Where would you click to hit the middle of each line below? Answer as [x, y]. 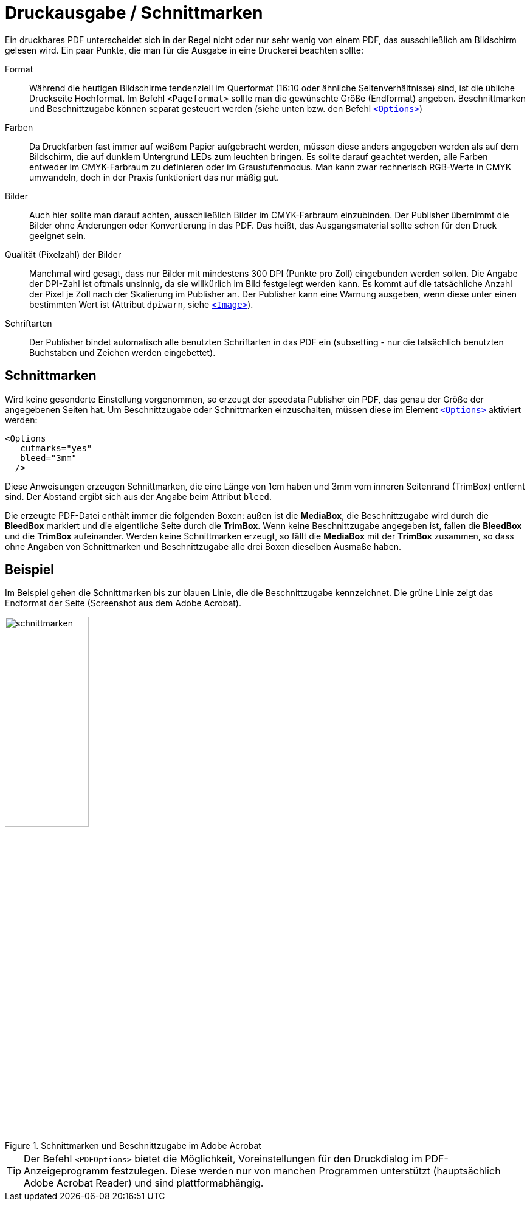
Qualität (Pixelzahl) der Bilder [63, 254]
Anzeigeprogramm [66, 1171]
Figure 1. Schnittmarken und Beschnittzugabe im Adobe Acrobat [133, 1146]
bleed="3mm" [49, 458]
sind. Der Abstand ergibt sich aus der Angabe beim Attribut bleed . [138, 496]
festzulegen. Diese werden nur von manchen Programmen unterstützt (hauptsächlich [306, 1171]
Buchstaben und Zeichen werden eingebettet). [122, 352]
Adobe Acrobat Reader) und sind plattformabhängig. [144, 1183]
